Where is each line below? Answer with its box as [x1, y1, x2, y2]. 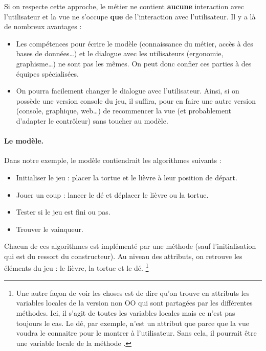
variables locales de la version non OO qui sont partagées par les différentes [16, 297, 253, 308]
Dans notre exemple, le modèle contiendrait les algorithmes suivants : [4, 155, 221, 166]
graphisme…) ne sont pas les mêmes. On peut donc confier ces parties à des [16, 58, 252, 68]
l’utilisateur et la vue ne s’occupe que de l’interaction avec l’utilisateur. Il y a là [4, 11, 256, 21]
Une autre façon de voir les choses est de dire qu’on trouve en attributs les [16, 287, 250, 298]
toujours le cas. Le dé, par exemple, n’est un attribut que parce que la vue [16, 317, 249, 328]
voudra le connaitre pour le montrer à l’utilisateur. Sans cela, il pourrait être [16, 327, 257, 338]
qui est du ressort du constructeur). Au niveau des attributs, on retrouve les [4, 250, 242, 261]
